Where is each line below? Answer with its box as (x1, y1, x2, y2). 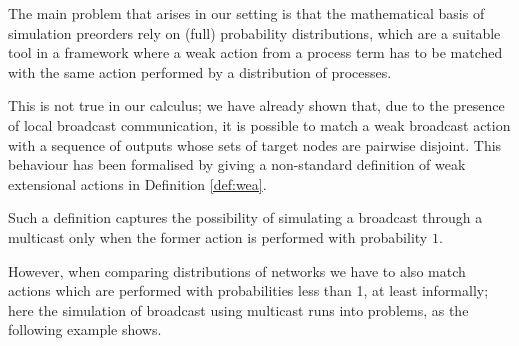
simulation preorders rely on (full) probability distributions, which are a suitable (8, 22, 501, 43)
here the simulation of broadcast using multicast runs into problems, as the (8, 299, 469, 320)
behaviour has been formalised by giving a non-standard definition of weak (8, 154, 466, 175)
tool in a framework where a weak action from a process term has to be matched (8, 42, 503, 63)
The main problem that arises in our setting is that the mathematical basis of (8, 3, 485, 23)
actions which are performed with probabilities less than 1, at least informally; (8, 280, 489, 301)
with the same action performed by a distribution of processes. (8, 61, 392, 82)
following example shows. (8, 319, 162, 340)
